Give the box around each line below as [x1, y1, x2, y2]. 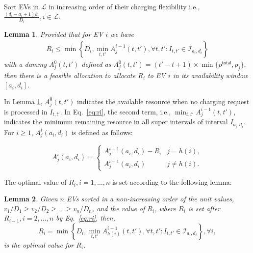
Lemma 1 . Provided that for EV [4, 29, 103, 39]
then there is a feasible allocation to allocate [4, 70, 136, 80]
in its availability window [173, 70, 248, 80]
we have [110, 29, 134, 39]
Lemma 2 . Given [4, 193, 58, 203]
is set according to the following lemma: [112, 177, 232, 187]
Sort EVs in [4, 1, 39, 11]
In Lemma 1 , [4, 96, 43, 106]
